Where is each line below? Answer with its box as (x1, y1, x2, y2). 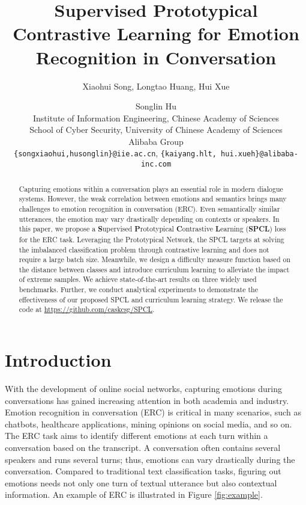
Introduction (5, 347, 112, 372)
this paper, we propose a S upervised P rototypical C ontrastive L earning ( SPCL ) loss (19, 224, 286, 234)
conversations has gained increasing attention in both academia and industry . (5, 394, 289, 406)
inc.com (140, 160, 172, 169)
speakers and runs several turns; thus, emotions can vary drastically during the (5, 453, 295, 465)
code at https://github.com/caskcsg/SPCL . (19, 304, 155, 314)
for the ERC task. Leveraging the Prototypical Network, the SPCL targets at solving (19, 234, 284, 244)
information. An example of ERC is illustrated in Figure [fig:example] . (5, 488, 263, 501)
